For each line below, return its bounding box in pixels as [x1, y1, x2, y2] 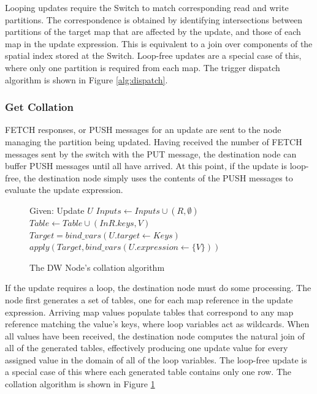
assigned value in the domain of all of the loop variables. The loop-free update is [5, 353, 307, 366]
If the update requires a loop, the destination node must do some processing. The [5, 281, 311, 294]
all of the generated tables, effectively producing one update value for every [5, 341, 288, 354]
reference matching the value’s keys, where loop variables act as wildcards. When [5, 317, 310, 330]
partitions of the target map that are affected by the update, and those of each [5, 25, 301, 38]
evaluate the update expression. [5, 183, 123, 196]
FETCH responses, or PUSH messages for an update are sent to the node [5, 123, 281, 136]
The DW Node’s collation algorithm [29, 260, 165, 273]
